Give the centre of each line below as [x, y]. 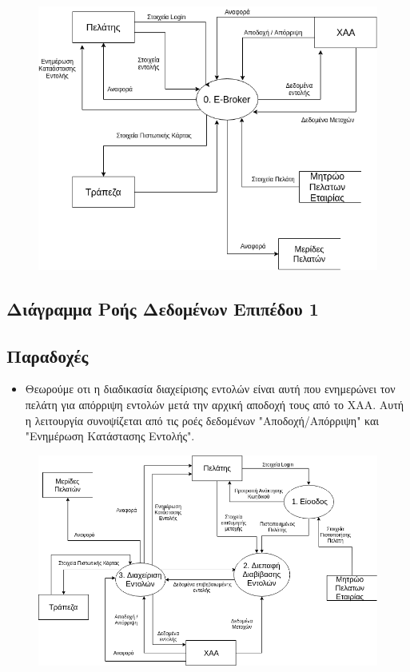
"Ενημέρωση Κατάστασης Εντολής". [110, 436]
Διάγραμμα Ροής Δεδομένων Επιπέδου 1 [163, 308]
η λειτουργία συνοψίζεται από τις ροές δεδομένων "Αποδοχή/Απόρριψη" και [202, 420]
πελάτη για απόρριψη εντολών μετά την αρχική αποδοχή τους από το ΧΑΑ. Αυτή [215, 405]
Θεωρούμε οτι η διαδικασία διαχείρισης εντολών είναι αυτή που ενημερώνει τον [210, 389]
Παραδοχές [48, 355]
